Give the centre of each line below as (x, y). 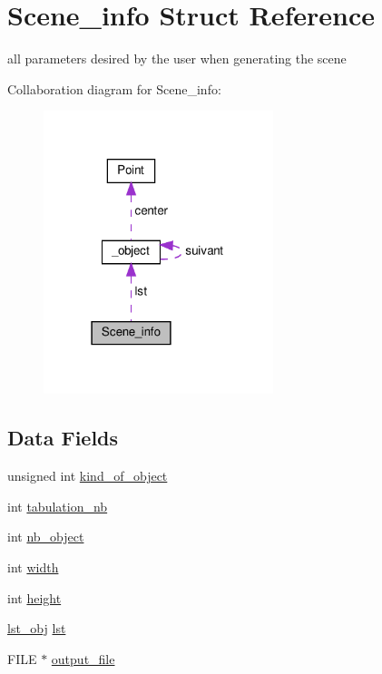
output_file (83, 658)
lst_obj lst (37, 628)
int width (33, 567)
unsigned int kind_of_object (88, 476)
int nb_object (46, 537)
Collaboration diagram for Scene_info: (114, 88)
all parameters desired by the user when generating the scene (177, 59)
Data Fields (63, 438)
